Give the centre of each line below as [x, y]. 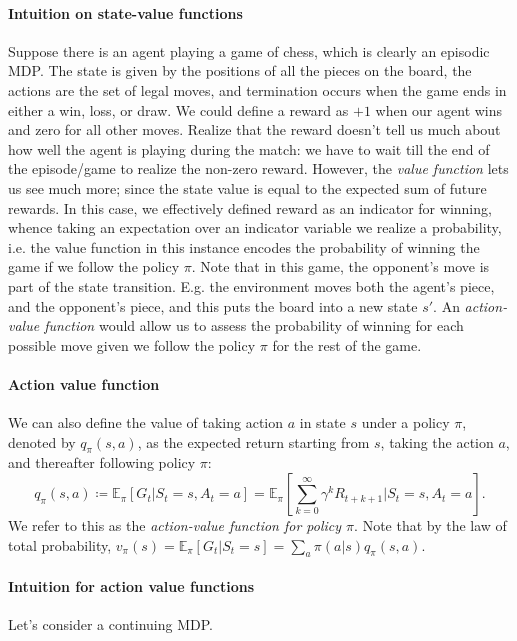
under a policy [405, 422]
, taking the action [437, 441]
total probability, [60, 544]
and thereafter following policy [102, 462]
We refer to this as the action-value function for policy [175, 525]
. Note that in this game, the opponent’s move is [340, 266]
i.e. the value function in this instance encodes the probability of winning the [244, 246]
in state [322, 422]
